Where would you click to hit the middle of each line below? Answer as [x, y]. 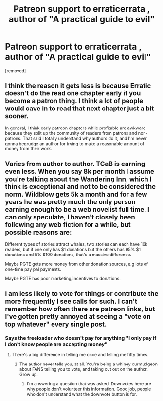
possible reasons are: [38, 232]
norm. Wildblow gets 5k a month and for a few [76, 194]
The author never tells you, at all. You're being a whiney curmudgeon [89, 364]
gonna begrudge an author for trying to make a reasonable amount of [75, 143]
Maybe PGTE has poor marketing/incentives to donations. [63, 278]
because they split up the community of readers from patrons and [71, 133]
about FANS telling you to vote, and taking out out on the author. [84, 369]
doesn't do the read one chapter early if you [73, 93]
